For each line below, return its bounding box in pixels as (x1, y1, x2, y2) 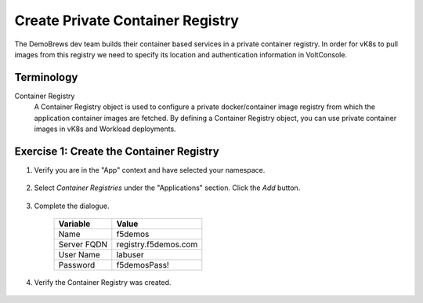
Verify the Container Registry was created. (34, 278, 172, 287)
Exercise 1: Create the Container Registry (14, 144, 219, 158)
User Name (58, 250, 101, 261)
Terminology (14, 71, 78, 84)
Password (58, 260, 96, 271)
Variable (58, 218, 91, 229)
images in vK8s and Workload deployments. (34, 124, 176, 133)
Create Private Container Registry (14, 12, 239, 29)
